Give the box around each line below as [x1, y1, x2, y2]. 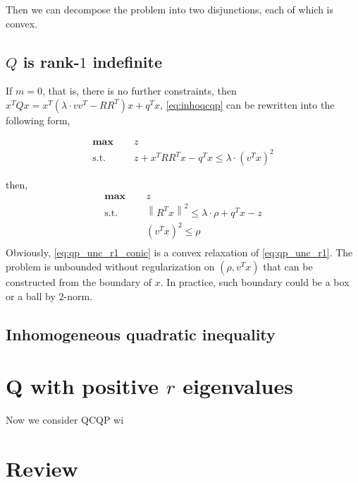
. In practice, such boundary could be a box [160, 275, 350, 290]
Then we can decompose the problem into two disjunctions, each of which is [6, 2, 334, 16]
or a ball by [6, 288, 56, 303]
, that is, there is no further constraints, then [42, 83, 237, 98]
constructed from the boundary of [6, 275, 152, 290]
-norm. [63, 288, 92, 303]
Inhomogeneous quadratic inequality [6, 323, 276, 345]
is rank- [23, 50, 80, 72]
